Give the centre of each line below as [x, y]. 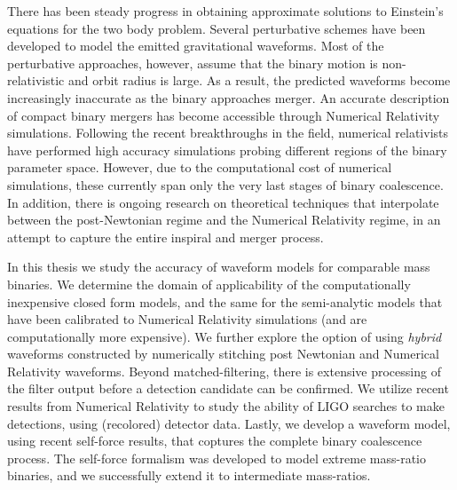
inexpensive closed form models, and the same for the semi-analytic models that [225, 301]
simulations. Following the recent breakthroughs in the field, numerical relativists [228, 133]
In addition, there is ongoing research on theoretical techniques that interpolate [223, 202]
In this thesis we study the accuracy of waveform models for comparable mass [219, 267]
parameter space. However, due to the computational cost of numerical [200, 167]
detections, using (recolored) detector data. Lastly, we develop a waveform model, [229, 423]
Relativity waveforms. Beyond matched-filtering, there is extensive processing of [224, 371]
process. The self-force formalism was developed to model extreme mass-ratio [217, 458]
